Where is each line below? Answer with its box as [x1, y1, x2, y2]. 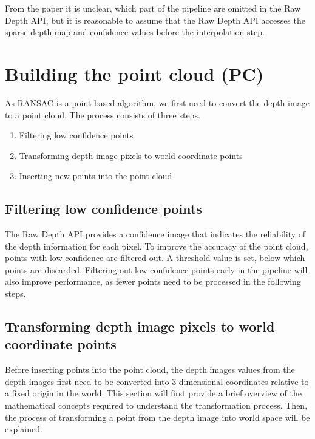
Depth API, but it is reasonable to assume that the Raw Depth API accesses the [5, 13, 305, 26]
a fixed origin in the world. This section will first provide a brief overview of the [5, 387, 302, 400]
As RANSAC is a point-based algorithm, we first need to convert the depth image [5, 96, 310, 109]
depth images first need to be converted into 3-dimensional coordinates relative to [5, 375, 309, 387]
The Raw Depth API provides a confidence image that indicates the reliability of [5, 228, 306, 240]
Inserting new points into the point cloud [19, 169, 172, 182]
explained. [5, 423, 42, 435]
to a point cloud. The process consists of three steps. [5, 108, 200, 121]
